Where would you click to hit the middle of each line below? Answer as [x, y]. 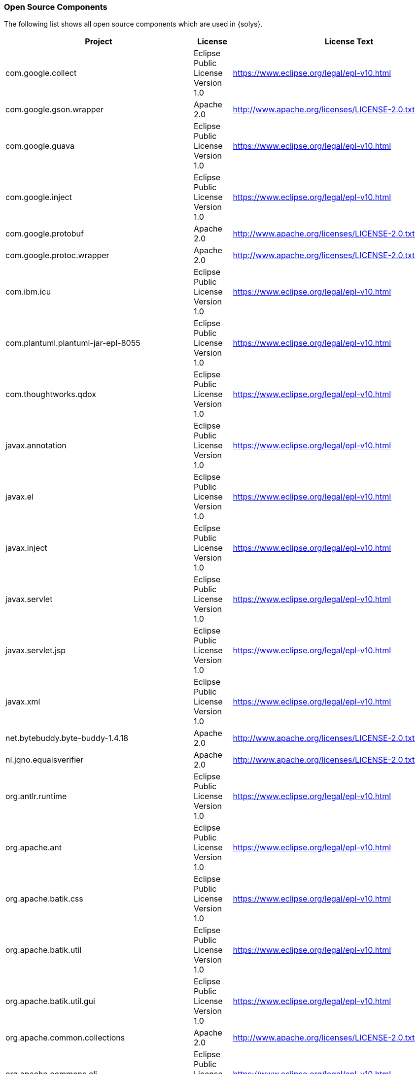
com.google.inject [39, 197]
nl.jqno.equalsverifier [45, 760]
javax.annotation [36, 446]
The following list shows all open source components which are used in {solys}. [133, 24]
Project [99, 42]
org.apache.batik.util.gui [50, 1001]
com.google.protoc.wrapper [57, 255]
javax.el [20, 497]
